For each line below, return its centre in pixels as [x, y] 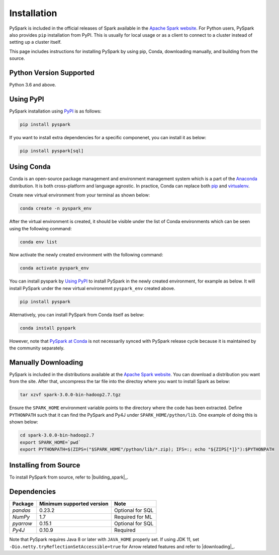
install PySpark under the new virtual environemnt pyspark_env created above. [92, 288]
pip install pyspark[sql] [52, 151]
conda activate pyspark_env [54, 268]
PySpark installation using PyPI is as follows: [55, 111]
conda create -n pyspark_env [56, 208]
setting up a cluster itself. [35, 42]
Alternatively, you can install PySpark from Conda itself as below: [77, 315]
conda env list [38, 242]
